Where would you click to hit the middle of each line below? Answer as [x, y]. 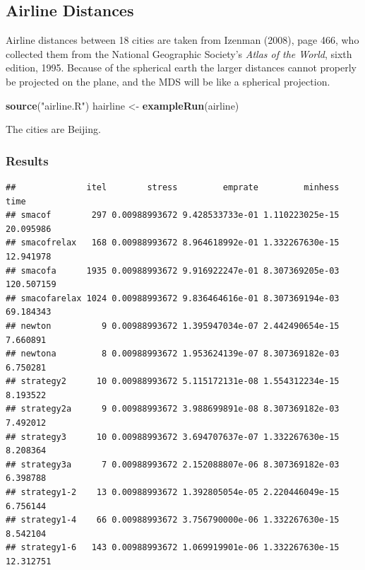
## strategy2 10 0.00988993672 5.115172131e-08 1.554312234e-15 [173, 382]
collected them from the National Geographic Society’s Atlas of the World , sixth [179, 53]
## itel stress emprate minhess [173, 187]
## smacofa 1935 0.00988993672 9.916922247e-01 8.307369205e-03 [173, 271]
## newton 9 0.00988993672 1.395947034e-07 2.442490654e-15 [173, 326]
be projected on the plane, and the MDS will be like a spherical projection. [168, 81]
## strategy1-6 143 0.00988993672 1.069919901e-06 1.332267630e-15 [173, 548]
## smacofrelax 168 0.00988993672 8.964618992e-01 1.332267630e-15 [173, 243]
